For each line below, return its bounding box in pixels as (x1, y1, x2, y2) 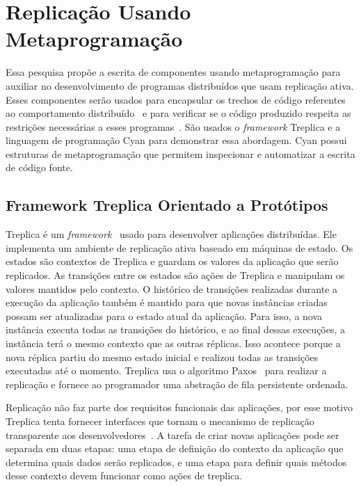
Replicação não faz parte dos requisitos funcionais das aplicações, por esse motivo (6, 400, 353, 415)
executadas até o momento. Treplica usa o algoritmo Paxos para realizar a (6, 363, 327, 378)
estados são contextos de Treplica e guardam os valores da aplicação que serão (6, 254, 339, 269)
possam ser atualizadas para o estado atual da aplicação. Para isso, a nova (6, 308, 323, 323)
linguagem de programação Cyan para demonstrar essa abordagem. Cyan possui (6, 133, 347, 147)
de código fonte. (6, 160, 73, 175)
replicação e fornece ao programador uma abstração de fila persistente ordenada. (6, 376, 348, 391)
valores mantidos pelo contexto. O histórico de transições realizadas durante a (6, 281, 338, 296)
